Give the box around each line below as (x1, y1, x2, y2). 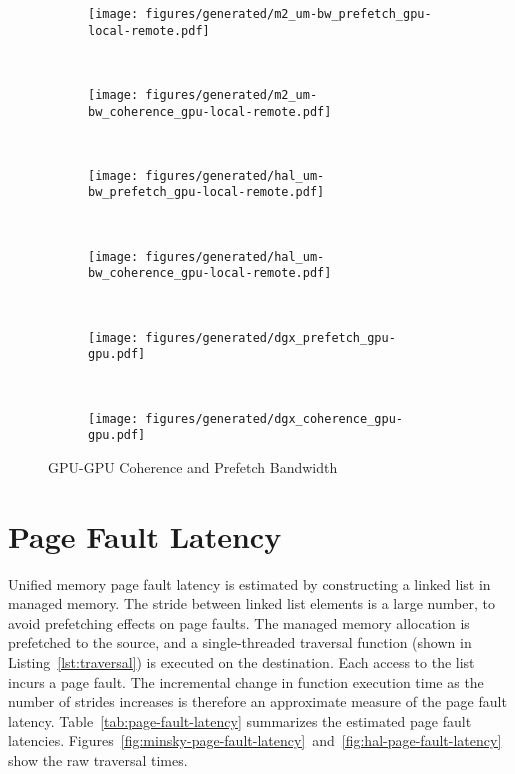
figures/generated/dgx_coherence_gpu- (145, 411, 403, 426)
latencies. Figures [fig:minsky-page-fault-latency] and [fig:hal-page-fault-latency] (8, 730, 502, 751)
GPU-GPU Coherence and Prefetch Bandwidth (48, 456, 338, 477)
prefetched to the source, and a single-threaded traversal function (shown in (8, 632, 472, 653)
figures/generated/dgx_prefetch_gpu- (145, 330, 396, 345)
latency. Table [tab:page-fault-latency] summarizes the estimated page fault (8, 710, 472, 731)
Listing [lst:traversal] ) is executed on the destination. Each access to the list (8, 651, 475, 672)
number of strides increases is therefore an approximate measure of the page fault (8, 691, 507, 712)
